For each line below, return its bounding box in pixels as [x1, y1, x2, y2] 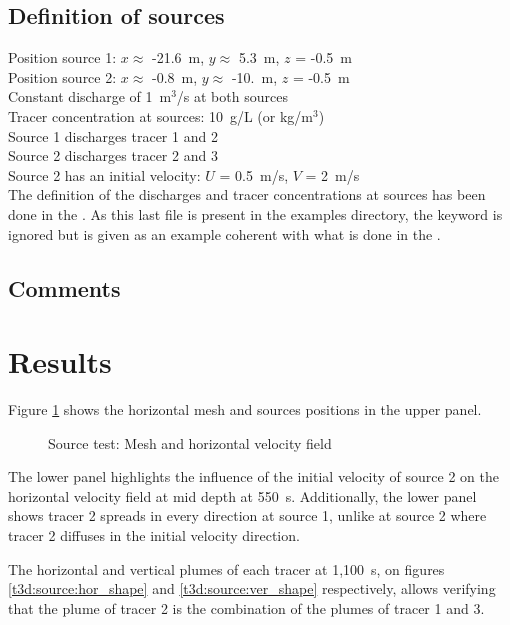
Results [8, 341, 112, 382]
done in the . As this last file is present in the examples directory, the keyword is [8, 203, 503, 224]
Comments [8, 272, 121, 303]
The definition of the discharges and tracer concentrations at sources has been [8, 184, 486, 205]
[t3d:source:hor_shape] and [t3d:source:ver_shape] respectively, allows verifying [8, 578, 496, 599]
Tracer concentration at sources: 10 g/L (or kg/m [8, 105, 314, 126]
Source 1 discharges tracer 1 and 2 [8, 125, 218, 146]
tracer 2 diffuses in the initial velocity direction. [8, 525, 300, 546]
